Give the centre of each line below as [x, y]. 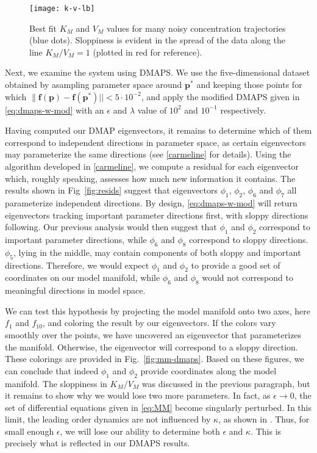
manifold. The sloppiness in [56, 383]
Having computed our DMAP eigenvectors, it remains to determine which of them [158, 130]
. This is [266, 431]
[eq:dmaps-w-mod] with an [55, 110]
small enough [30, 431]
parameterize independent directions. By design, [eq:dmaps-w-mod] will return [151, 202]
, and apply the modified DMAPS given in [220, 96]
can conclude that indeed [52, 370]
